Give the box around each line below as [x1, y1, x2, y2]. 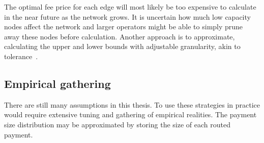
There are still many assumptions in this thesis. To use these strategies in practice [4, 99, 260, 110]
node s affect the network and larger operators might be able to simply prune [4, 21, 243, 32]
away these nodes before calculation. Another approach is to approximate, [4, 31, 235, 41]
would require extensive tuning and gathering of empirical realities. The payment [4, 109, 257, 120]
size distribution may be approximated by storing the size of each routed [4, 119, 230, 129]
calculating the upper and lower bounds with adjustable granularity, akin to [4, 41, 241, 52]
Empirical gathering [4, 75, 111, 91]
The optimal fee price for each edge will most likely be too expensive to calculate [4, 2, 256, 12]
